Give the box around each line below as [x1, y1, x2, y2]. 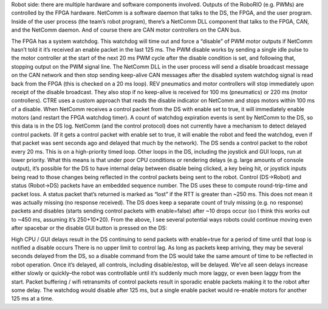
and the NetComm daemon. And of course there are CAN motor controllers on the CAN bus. [11, 26, 241, 33]
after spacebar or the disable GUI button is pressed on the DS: [11, 225, 167, 232]
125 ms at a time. [11, 295, 54, 302]
